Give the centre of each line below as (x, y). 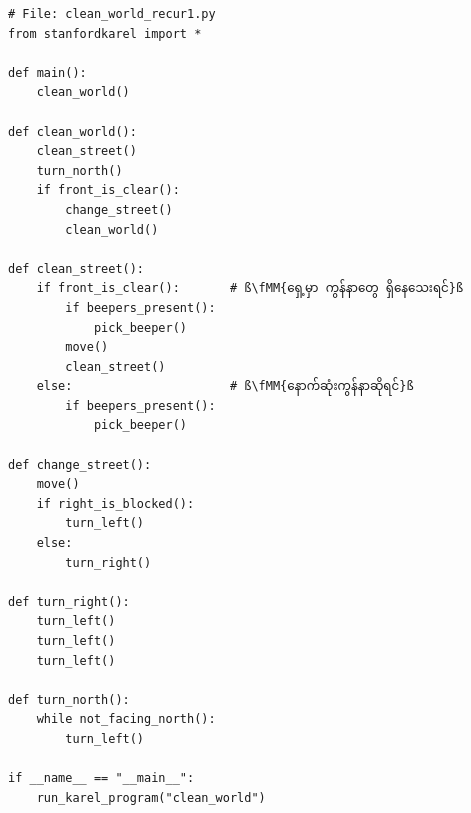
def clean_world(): (72, 131)
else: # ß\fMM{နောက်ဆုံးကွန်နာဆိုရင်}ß (225, 386)
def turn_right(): (69, 601)
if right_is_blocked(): (115, 503)
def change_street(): (80, 464)
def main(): (47, 72)
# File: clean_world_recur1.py (112, 14)
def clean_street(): (76, 268)
